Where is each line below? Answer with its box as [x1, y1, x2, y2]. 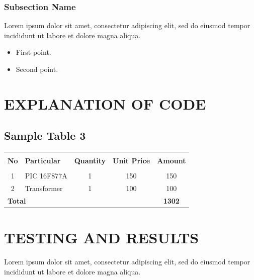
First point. [16, 47, 51, 57]
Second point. [16, 64, 58, 74]
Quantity [74, 155, 106, 166]
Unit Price [113, 155, 150, 166]
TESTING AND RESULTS [4, 227, 199, 248]
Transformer [25, 183, 63, 194]
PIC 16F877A [25, 170, 67, 181]
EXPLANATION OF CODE [4, 93, 206, 114]
